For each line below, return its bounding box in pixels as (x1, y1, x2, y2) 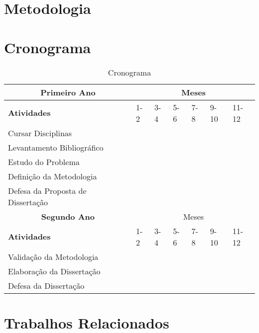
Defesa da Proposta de (8, 184, 87, 196)
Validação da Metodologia (8, 250, 99, 262)
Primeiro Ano (40, 86, 96, 98)
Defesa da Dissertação (8, 279, 85, 291)
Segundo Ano (41, 210, 95, 222)
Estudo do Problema (8, 156, 80, 167)
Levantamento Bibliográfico (8, 141, 104, 153)
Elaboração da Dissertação (8, 265, 101, 277)
